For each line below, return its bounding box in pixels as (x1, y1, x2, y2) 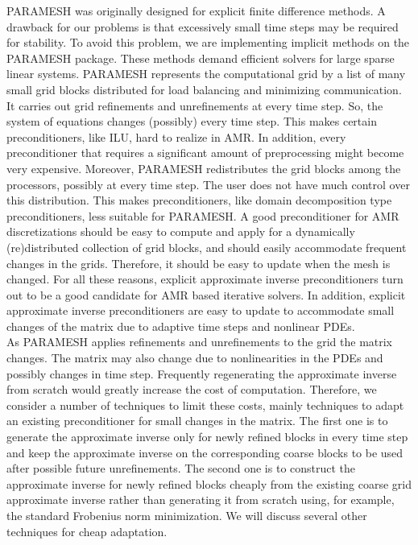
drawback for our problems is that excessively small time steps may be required (6, 18, 399, 35)
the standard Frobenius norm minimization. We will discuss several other (6, 507, 367, 523)
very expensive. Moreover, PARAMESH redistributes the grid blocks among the (6, 159, 401, 176)
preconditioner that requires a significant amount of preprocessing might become (6, 144, 404, 161)
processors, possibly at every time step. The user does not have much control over (6, 175, 410, 192)
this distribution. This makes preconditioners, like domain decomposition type (6, 192, 392, 209)
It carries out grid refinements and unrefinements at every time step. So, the (6, 97, 383, 114)
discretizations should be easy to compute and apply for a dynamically (6, 223, 355, 240)
